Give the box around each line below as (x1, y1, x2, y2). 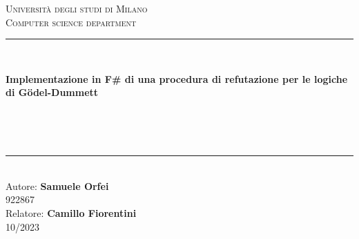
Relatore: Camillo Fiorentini (6, 205, 137, 220)
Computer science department (6, 15, 137, 29)
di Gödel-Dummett (6, 85, 99, 99)
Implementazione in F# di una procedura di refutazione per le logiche (6, 71, 348, 86)
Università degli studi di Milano (6, 1, 148, 15)
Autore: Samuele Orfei (6, 178, 109, 193)
